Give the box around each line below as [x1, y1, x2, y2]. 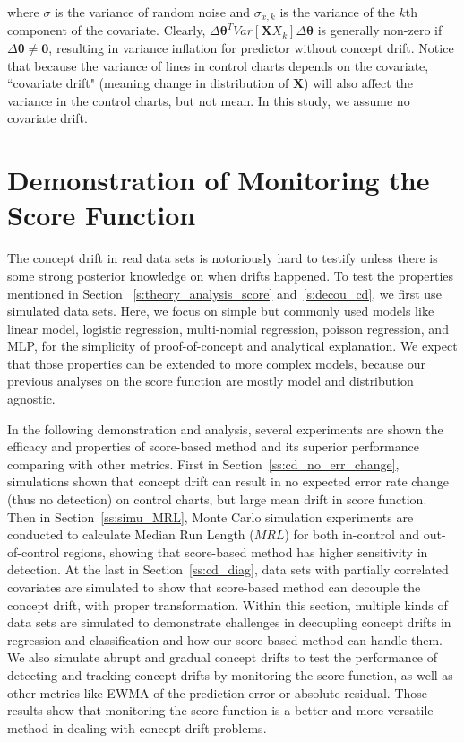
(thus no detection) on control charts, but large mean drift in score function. [7, 490, 427, 509]
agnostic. [7, 389, 56, 408]
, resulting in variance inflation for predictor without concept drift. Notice [48, 39, 454, 57]
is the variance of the [279, 3, 395, 21]
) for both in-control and [284, 525, 420, 544]
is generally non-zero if [317, 21, 443, 39]
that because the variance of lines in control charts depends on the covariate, [7, 56, 429, 74]
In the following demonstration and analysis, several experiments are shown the [7, 419, 443, 438]
